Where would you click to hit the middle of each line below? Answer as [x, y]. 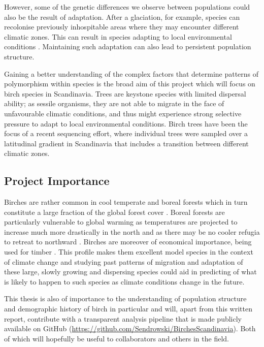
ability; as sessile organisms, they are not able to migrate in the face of [114, 103]
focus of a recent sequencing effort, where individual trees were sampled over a [126, 133]
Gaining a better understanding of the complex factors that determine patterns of [131, 73]
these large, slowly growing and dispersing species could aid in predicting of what [130, 272]
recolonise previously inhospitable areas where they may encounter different [122, 27]
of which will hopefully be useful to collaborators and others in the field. [117, 338]
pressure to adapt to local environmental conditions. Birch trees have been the [126, 123]
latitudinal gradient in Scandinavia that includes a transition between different [126, 143]
